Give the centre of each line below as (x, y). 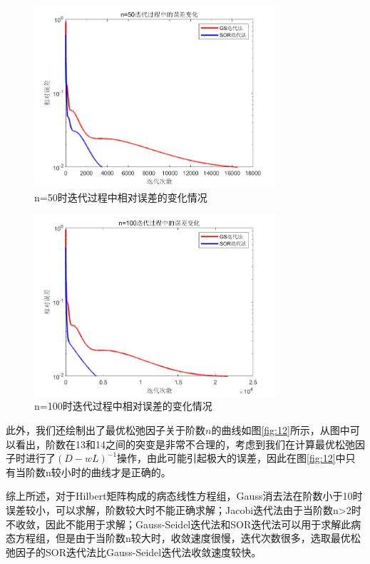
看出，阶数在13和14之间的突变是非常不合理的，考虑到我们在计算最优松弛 (185, 444)
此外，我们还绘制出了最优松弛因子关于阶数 (106, 429)
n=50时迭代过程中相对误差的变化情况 (121, 197)
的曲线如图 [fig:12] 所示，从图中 (281, 429)
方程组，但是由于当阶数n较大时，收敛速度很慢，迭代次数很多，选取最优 (183, 538)
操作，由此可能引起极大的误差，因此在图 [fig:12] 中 (231, 458)
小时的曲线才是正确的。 (116, 472)
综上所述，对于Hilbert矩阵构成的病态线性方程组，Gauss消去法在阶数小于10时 (184, 496)
